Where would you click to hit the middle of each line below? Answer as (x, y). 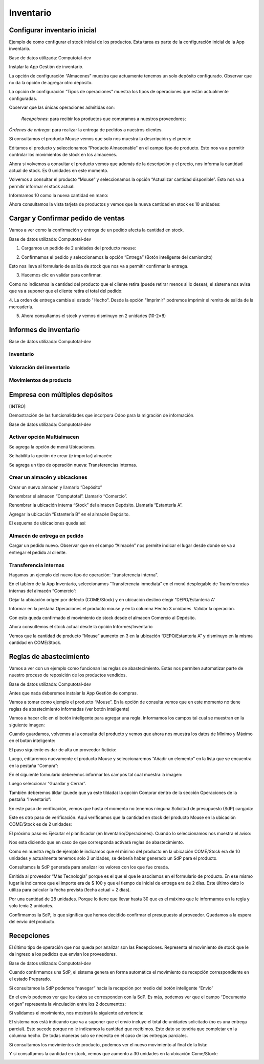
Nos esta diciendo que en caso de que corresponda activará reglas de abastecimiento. (97, 842)
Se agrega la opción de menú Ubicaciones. (52, 446)
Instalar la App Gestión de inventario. (46, 67)
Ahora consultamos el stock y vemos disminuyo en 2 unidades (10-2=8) (94, 316)
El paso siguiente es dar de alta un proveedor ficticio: (63, 749)
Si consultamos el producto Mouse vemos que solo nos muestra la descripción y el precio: (100, 139)
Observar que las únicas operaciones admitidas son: (62, 107)
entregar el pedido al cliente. (38, 552)
